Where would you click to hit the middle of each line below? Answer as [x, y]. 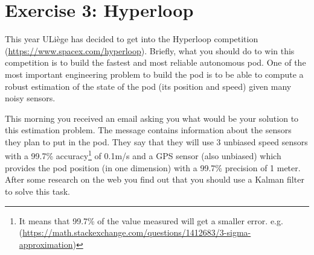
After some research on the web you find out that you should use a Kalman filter [155, 179]
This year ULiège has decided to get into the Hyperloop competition [132, 39]
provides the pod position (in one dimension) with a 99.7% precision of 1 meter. [153, 167]
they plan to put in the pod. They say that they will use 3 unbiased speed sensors [156, 141]
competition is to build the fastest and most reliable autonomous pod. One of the [155, 62]
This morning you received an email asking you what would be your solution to [152, 118]
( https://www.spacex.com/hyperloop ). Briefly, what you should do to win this [150, 50]
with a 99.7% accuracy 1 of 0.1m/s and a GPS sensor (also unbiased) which [143, 155]
